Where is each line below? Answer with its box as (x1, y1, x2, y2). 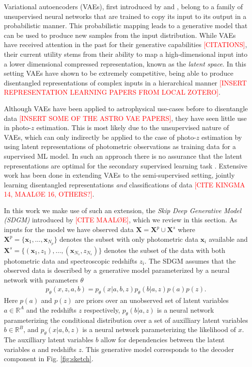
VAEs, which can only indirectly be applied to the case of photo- (4, 132, 196, 142)
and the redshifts (26, 304, 77, 315)
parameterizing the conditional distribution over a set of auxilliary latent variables (4, 315, 248, 325)
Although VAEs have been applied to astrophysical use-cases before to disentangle (4, 103, 248, 113)
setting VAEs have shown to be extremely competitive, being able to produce (4, 68, 234, 78)
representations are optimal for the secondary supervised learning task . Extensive (4, 160, 248, 170)
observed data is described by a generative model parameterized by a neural (4, 265, 230, 275)
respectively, (84, 304, 120, 315)
